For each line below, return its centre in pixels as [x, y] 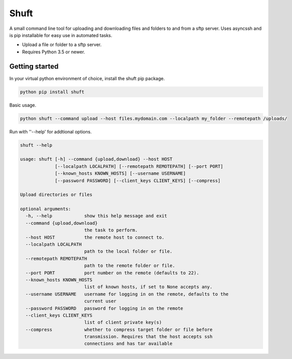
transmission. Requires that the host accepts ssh [148, 337]
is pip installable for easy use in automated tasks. [61, 35]
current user [100, 301]
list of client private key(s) [123, 322]
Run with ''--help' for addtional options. [51, 131]
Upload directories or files [56, 195]
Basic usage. [23, 105]
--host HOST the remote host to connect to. [95, 237]
